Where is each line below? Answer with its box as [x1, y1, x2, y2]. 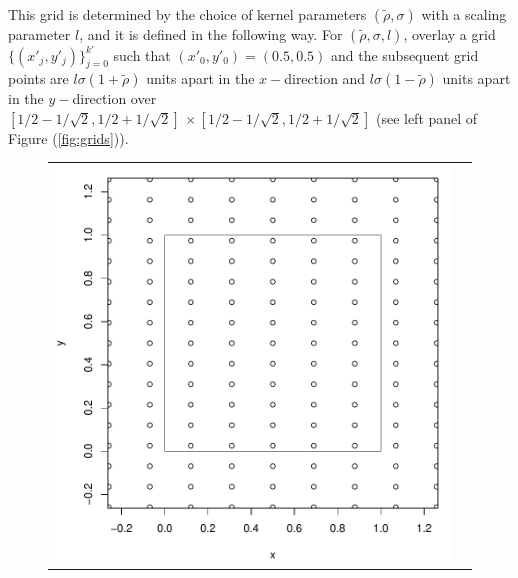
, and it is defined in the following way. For [79, 24, 343, 44]
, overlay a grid [403, 24, 496, 44]
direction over [72, 88, 157, 109]
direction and [284, 68, 366, 89]
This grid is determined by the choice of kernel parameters [8, 4, 367, 24]
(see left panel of [375, 107, 478, 128]
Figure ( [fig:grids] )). [8, 127, 129, 148]
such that [113, 44, 171, 65]
